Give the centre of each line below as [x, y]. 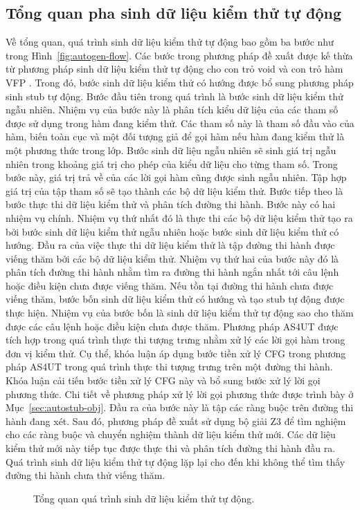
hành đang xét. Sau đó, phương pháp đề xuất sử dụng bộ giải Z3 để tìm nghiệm [176, 421]
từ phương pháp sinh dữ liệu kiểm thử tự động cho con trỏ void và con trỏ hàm [174, 69]
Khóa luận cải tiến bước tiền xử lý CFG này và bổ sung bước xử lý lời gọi [163, 380]
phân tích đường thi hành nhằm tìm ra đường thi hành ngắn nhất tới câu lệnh [172, 272]
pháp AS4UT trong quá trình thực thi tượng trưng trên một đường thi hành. [169, 367]
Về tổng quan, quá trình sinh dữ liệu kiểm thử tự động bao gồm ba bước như [170, 42]
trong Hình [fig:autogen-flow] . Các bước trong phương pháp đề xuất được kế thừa [179, 55]
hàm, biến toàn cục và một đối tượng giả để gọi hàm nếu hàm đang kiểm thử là [175, 136]
